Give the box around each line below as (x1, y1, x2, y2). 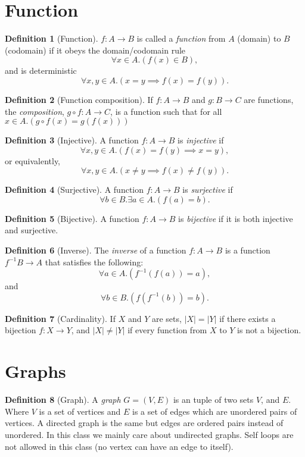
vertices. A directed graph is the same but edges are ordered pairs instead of (5, 417, 284, 429)
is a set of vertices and (39, 405, 121, 417)
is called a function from (136, 32, 226, 45)
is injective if (178, 134, 224, 146)
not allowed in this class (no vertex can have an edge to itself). (5, 440, 234, 452)
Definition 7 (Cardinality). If (5, 312, 116, 324)
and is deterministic (5, 64, 77, 77)
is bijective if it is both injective (178, 212, 293, 224)
